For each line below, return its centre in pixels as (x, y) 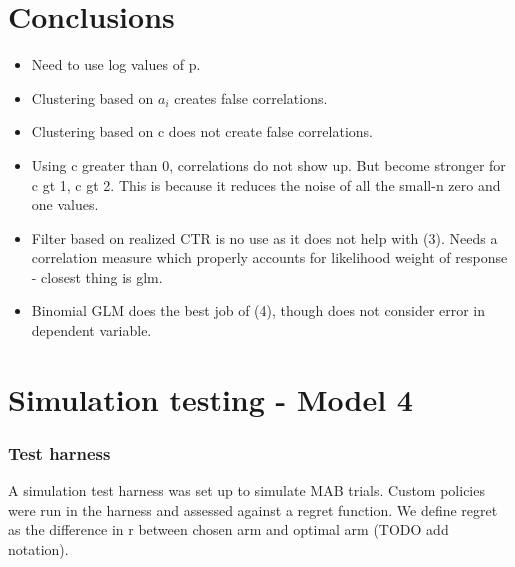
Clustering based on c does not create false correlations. (202, 131)
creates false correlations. (251, 97)
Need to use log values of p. (116, 64)
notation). (38, 549)
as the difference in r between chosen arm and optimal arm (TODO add (228, 529)
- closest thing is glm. (97, 276)
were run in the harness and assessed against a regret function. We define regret (253, 509)
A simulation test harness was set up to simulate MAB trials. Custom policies (246, 490)
